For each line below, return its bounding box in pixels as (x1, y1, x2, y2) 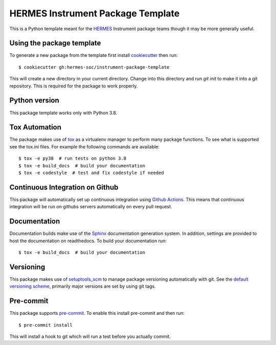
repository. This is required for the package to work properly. (9, 82, 138, 89)
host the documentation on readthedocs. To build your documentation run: (9, 238, 167, 244)
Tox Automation (9, 123, 61, 132)
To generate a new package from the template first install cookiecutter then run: (9, 52, 178, 58)
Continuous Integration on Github (9, 183, 119, 191)
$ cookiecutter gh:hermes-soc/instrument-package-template (18, 64, 170, 70)
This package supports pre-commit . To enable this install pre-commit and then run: (9, 310, 185, 316)
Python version (9, 96, 60, 105)
